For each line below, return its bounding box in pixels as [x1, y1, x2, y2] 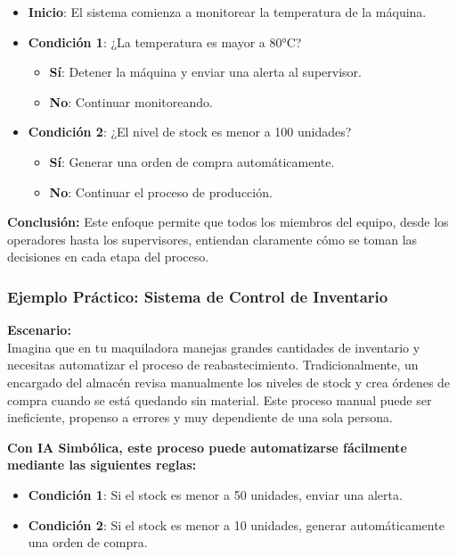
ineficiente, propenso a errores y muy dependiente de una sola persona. [7, 408, 393, 427]
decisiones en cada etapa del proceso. [7, 247, 209, 266]
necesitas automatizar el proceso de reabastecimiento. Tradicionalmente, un [7, 355, 419, 374]
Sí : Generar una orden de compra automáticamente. [49, 152, 335, 170]
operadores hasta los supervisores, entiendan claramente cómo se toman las [7, 229, 418, 248]
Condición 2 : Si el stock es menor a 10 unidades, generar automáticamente [28, 515, 445, 534]
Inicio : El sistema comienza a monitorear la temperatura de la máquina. [28, 3, 427, 21]
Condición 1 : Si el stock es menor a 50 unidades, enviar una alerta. [28, 485, 403, 503]
